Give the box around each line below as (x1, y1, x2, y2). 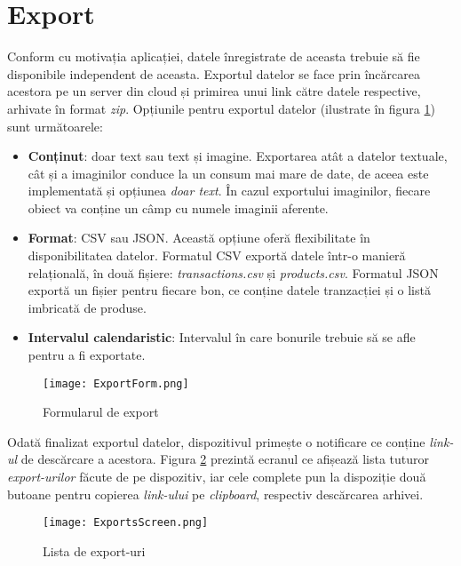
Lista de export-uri (43, 541, 146, 560)
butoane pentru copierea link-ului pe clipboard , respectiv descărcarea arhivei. (7, 484, 424, 503)
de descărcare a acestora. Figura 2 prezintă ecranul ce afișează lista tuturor (20, 450, 430, 468)
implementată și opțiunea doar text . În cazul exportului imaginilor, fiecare (28, 181, 431, 200)
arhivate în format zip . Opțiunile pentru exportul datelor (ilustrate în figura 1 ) (7, 99, 435, 117)
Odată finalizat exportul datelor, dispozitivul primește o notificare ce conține (7, 432, 425, 450)
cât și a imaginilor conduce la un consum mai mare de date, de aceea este (28, 163, 429, 182)
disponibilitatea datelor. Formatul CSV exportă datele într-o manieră (28, 246, 406, 265)
